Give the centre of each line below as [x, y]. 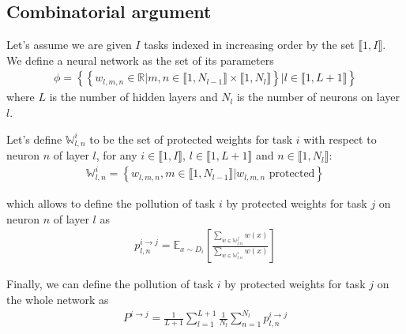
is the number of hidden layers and [133, 97]
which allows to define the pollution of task [111, 203]
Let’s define [34, 139]
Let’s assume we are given [69, 45]
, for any [117, 155]
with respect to [340, 139]
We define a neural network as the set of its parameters [140, 60]
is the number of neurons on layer [318, 97]
